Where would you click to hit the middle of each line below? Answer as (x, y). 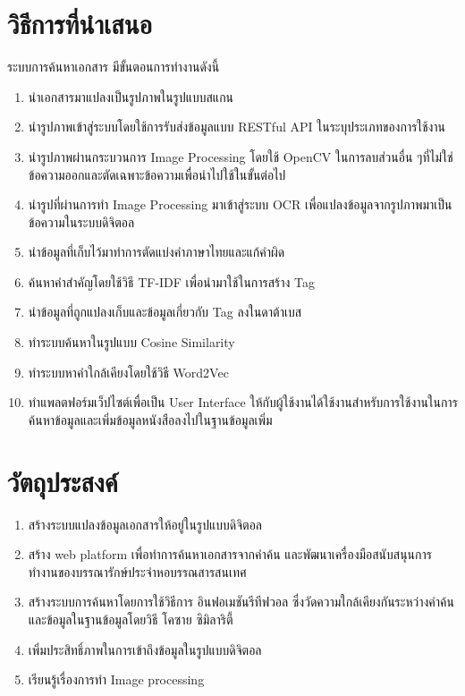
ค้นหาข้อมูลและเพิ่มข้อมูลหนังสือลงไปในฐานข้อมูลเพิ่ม (150, 419)
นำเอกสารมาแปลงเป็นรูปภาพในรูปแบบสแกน (131, 96)
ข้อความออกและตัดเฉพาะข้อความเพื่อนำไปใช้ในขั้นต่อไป (157, 174)
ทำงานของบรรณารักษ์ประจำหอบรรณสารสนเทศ (137, 571)
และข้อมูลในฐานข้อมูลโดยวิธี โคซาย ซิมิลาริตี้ (131, 619)
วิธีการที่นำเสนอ (80, 24)
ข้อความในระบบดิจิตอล (81, 221)
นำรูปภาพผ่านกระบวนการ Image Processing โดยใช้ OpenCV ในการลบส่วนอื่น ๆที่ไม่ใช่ (241, 156)
